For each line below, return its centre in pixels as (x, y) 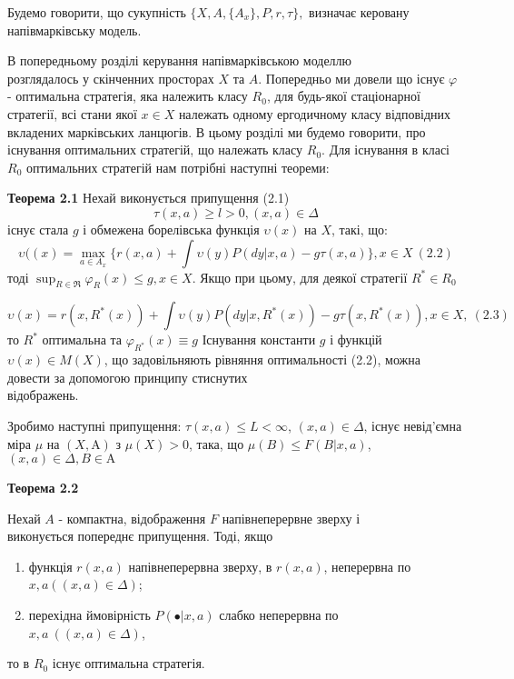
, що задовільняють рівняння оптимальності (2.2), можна (262, 359)
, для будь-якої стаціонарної (343, 96)
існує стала (38, 229)
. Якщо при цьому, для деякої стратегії (300, 277)
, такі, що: (359, 229)
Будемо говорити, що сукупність (97, 12)
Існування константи (259, 339)
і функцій (356, 339)
